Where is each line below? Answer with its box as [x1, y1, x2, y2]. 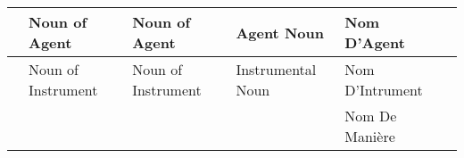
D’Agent [344, 32, 405, 53]
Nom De [344, 105, 397, 126]
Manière [344, 126, 395, 146]
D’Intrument [344, 79, 423, 100]
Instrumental [236, 59, 317, 79]
